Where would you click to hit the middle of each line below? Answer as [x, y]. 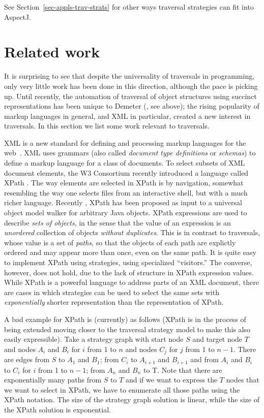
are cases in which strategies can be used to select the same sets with [112, 292]
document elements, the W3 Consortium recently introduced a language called [126, 172]
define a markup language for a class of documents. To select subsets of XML [125, 163]
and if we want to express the [171, 380]
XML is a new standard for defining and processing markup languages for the [125, 142]
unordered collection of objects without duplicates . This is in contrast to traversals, [132, 232]
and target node [217, 339]
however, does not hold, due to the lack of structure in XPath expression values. [129, 272]
